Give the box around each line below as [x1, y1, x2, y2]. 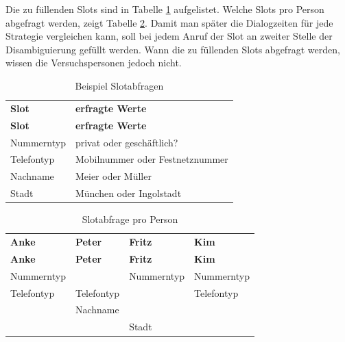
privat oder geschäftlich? [75, 135, 178, 149]
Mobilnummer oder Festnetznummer [75, 152, 228, 166]
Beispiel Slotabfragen [75, 78, 164, 92]
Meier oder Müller [75, 169, 152, 183]
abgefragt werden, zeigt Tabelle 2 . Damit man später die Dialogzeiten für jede [5, 15, 333, 29]
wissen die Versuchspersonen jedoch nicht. [5, 55, 182, 70]
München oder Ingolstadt [75, 186, 182, 200]
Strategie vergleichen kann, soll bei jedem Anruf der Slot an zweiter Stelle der [5, 29, 333, 43]
